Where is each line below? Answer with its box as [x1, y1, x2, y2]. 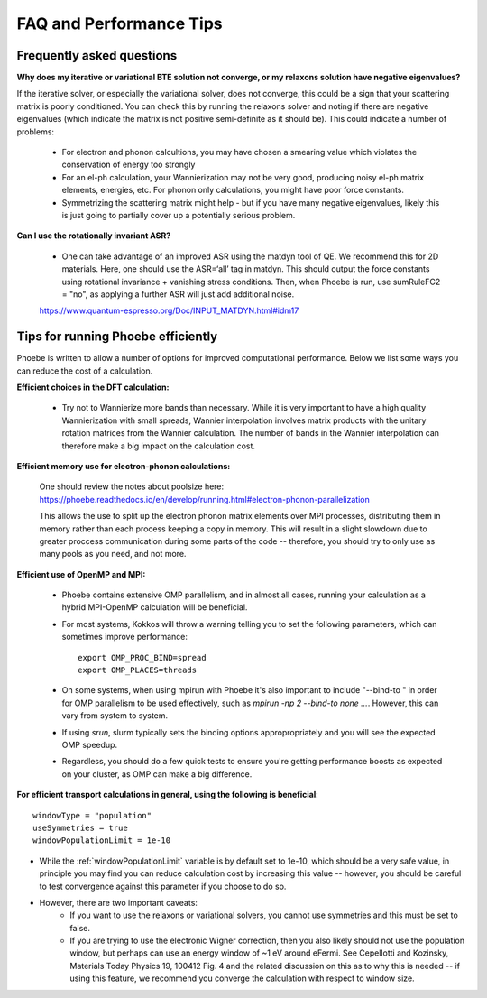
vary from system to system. [61, 710, 169, 721]
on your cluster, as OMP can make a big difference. [61, 768, 253, 780]
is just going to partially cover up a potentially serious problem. [61, 209, 296, 220]
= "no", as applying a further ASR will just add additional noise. [61, 289, 295, 300]
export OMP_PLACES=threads [78, 665, 198, 676]
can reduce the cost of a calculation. [16, 365, 153, 376]
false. [69, 922, 90, 933]
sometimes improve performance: [61, 632, 188, 642]
